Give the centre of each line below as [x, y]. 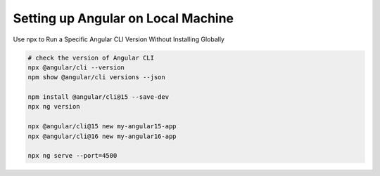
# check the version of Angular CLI [91, 57]
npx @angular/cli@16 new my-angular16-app [102, 136]
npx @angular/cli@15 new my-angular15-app [102, 127]
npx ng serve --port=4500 [72, 156]
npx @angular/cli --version [76, 67]
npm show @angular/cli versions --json [96, 77]
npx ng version [54, 107]
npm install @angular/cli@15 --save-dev [98, 97]
